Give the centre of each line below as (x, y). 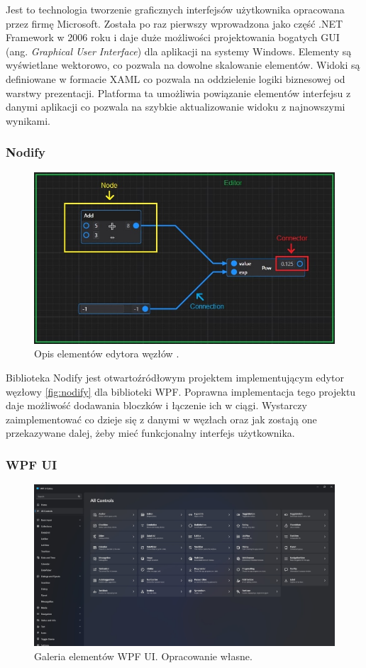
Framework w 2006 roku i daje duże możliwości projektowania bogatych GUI (173, 37)
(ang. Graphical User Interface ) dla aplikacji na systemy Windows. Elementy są (179, 51)
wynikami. (28, 120)
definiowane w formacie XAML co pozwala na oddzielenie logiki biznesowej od (176, 78)
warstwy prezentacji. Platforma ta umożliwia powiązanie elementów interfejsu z (178, 93)
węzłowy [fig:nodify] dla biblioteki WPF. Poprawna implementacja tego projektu (181, 391)
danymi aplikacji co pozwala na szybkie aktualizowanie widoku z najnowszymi (176, 107)
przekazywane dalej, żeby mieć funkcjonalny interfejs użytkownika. (150, 433)
